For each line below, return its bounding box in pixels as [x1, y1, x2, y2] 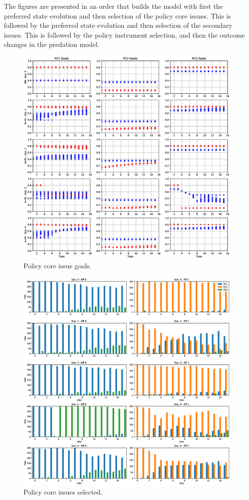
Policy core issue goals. [23, 261, 92, 271]
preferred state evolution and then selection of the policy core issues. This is [4, 10, 231, 21]
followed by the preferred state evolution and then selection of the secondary [4, 20, 232, 30]
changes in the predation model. [4, 39, 100, 49]
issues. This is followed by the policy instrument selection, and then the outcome [4, 29, 245, 40]
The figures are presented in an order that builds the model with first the [4, 1, 223, 11]
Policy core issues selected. [23, 486, 103, 497]
